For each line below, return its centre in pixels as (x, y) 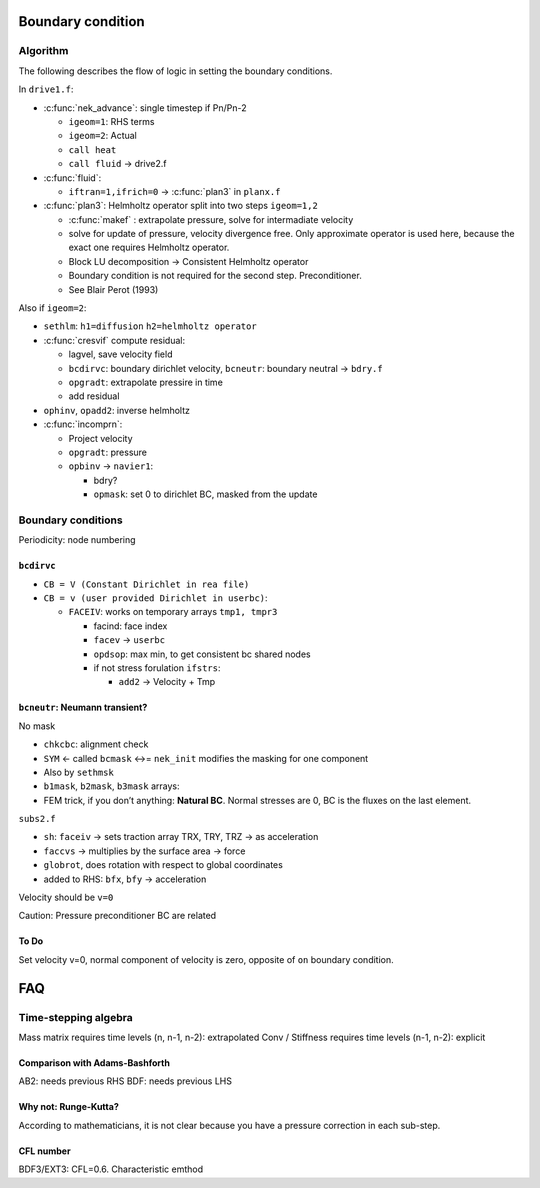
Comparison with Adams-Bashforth (94, 1062)
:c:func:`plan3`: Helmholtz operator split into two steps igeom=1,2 (181, 206)
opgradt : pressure (108, 452)
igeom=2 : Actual (102, 136)
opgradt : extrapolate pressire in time (146, 382)
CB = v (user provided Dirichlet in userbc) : (156, 598)
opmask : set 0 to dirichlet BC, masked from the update (205, 494)
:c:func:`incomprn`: (83, 424)
